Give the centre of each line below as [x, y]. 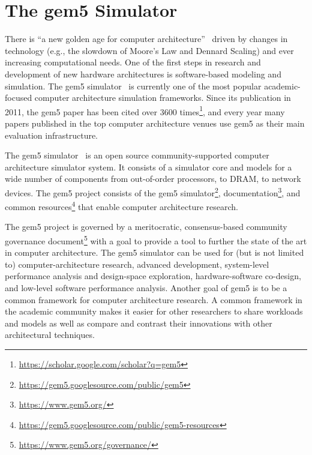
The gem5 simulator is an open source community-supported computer [137, 155]
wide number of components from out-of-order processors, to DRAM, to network [153, 179]
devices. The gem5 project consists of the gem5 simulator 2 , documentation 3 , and [153, 191]
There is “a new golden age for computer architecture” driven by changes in [146, 39]
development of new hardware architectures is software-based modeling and [143, 74]
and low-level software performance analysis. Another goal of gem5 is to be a [146, 288]
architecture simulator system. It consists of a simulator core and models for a [148, 167]
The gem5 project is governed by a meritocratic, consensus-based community [146, 227]
